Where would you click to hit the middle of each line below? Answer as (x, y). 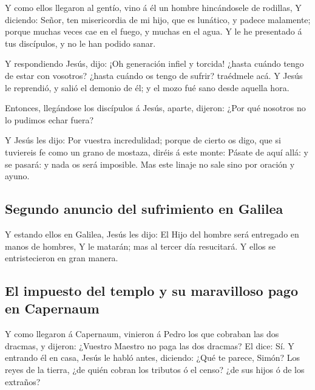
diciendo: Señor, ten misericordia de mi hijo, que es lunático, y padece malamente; (158, 19)
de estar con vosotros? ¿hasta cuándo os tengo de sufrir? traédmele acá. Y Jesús (154, 75)
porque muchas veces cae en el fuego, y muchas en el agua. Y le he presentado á (154, 31)
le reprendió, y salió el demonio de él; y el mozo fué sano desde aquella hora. (147, 87)
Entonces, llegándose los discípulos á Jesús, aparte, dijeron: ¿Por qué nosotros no (155, 108)
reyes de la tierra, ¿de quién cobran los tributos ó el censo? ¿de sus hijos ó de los (155, 370)
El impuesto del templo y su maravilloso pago (151, 291)
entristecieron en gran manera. (62, 258)
